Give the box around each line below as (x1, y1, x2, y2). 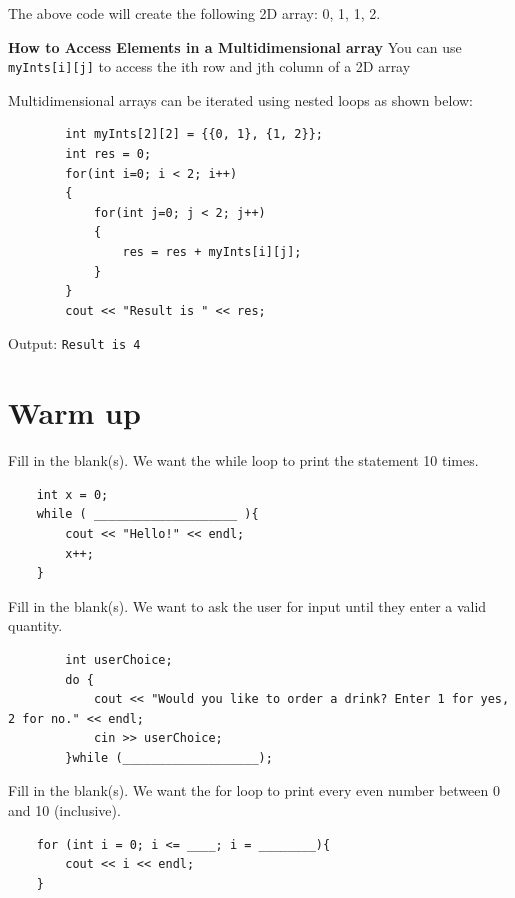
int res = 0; (65, 147, 152, 162)
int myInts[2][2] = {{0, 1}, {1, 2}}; (65, 127, 323, 142)
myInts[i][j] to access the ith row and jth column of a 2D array (8, 56, 411, 77)
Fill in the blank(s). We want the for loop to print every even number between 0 (8, 780, 500, 801)
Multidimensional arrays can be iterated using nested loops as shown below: (8, 89, 473, 110)
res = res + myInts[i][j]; (122, 245, 302, 259)
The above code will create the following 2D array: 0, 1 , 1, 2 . (8, 3, 381, 23)
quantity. (8, 615, 63, 636)
